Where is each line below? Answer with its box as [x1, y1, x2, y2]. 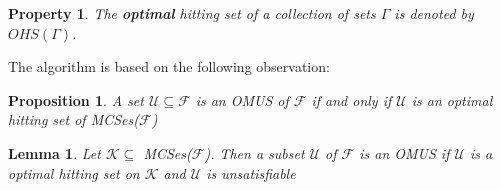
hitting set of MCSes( [8, 109, 139, 130]
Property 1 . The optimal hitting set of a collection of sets [8, 3, 376, 23]
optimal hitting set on [8, 162, 140, 183]
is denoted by [394, 3, 474, 23]
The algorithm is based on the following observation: [8, 56, 330, 77]
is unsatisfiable [206, 162, 296, 183]
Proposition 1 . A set [8, 89, 144, 110]
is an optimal [411, 89, 493, 110]
